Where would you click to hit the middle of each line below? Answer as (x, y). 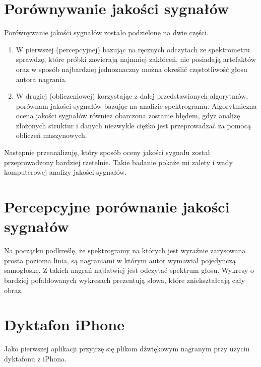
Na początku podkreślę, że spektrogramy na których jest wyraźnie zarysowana (125, 250)
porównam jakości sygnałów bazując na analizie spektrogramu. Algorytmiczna (136, 105)
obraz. (14, 290)
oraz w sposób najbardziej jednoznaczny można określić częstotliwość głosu (132, 69)
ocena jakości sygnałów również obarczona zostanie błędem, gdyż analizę (128, 116)
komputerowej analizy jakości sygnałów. (66, 172)
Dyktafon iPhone (64, 324)
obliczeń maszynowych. (51, 135)
